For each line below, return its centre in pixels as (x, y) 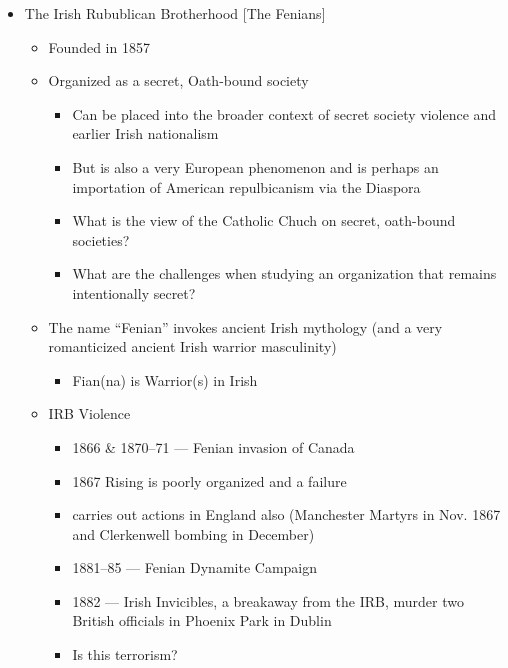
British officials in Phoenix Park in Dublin (202, 620)
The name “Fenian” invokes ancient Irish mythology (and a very (245, 326)
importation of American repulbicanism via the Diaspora (246, 186)
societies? (101, 239)
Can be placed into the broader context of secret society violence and (284, 113)
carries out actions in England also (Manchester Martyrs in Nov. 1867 (286, 514)
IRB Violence (89, 413)
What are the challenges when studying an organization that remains (284, 273)
